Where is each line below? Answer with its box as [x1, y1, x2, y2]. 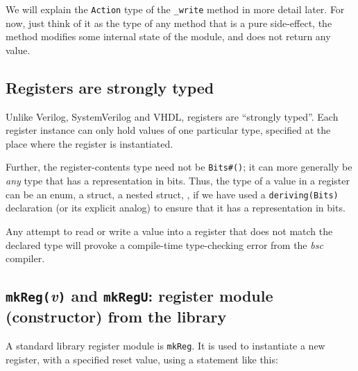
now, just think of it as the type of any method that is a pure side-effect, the [6, 15, 332, 30]
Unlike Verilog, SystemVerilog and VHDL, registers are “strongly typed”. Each [6, 109, 339, 123]
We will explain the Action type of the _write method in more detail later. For [6, 2, 345, 16]
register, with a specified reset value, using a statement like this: [6, 352, 278, 366]
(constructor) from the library [6, 306, 227, 327]
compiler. [6, 251, 45, 266]
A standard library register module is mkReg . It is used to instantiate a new [6, 338, 325, 352]
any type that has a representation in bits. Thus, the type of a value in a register [6, 173, 350, 188]
